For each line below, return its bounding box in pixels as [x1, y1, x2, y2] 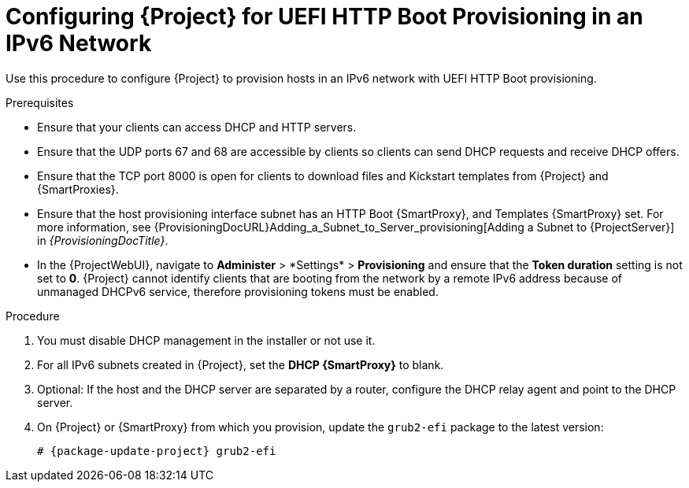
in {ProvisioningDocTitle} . [37, 233, 169, 247]
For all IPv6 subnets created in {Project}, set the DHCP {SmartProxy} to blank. [37, 357, 444, 372]
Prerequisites [6, 95, 74, 109]
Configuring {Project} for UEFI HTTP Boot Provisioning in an [6, 3, 643, 30]
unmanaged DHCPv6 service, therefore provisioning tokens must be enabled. [37, 284, 439, 298]
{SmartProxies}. [37, 182, 119, 196]
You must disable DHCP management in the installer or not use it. [37, 333, 376, 347]
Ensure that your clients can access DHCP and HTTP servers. [37, 120, 357, 134]
